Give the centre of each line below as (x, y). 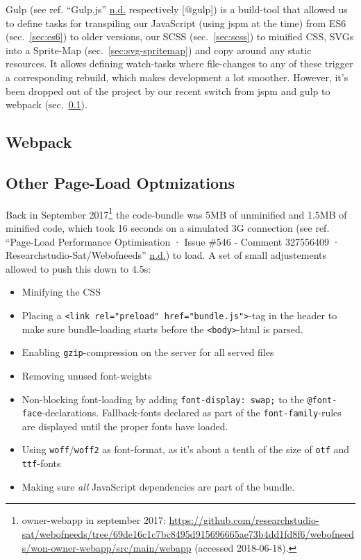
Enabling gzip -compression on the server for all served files (148, 352)
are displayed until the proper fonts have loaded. (125, 426)
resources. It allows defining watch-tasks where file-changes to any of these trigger (179, 63)
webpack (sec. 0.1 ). (47, 104)
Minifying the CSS (61, 292)
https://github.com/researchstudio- (244, 520)
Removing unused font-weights (87, 375)
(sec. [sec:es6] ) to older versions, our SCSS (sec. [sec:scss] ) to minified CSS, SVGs (180, 36)
